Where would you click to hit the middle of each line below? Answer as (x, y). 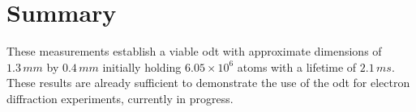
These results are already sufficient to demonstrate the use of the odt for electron (208, 83)
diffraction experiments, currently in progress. (120, 98)
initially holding (142, 66)
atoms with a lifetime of (297, 66)
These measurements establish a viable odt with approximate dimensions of (194, 51)
